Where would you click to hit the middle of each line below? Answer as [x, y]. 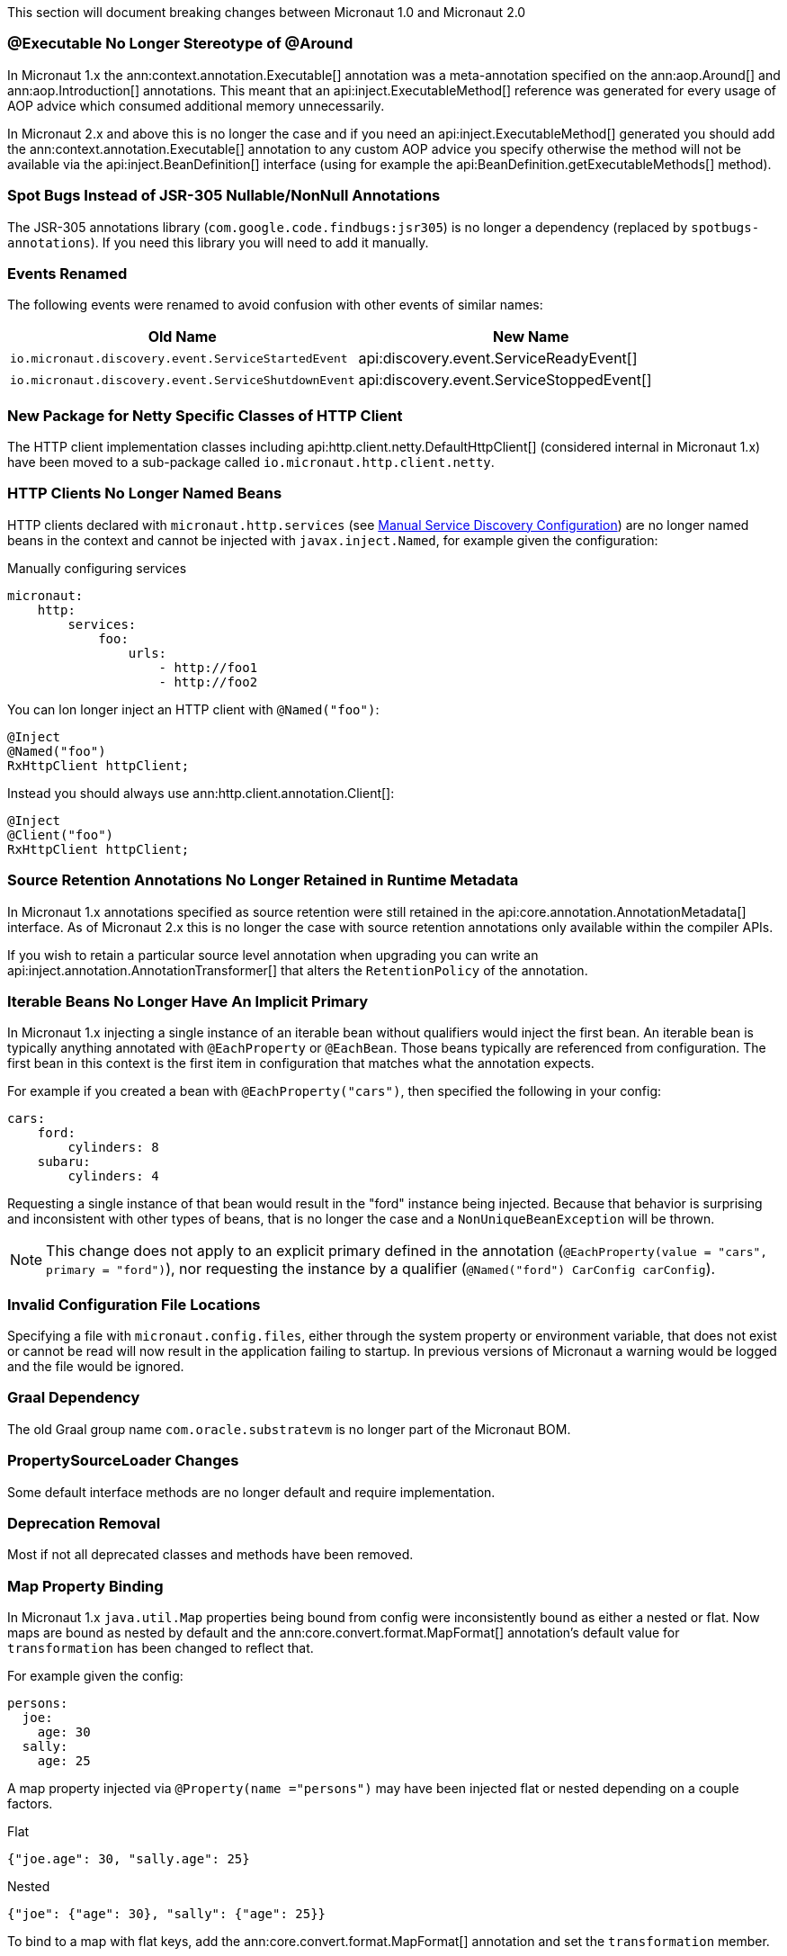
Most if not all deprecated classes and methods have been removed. [210, 1555]
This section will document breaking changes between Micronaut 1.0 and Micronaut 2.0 [267, 12]
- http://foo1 [208, 667]
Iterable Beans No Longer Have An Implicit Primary [188, 1001]
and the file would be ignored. [96, 1366]
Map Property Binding [85, 1586]
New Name [531, 337]
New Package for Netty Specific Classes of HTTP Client [205, 415]
